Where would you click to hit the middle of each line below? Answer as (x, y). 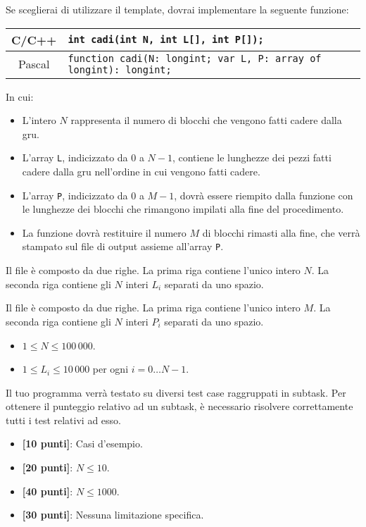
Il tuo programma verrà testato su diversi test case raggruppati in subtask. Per (176, 392)
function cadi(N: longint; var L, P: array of (195, 58)
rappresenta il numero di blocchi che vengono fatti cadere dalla (206, 120)
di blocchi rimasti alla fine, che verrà (281, 232)
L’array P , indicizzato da (75, 195)
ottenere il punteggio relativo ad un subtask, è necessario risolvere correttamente (179, 406)
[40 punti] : (48, 491)
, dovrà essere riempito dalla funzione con (264, 195)
